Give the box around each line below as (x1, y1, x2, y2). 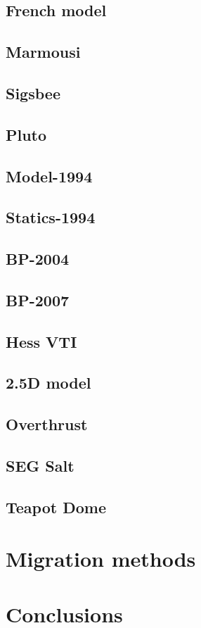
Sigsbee (6, 82, 60, 103)
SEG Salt (6, 454, 74, 476)
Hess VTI (6, 330, 77, 352)
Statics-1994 (6, 206, 96, 228)
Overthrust (6, 413, 88, 435)
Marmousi (6, 41, 81, 63)
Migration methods (6, 544, 196, 573)
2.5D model (6, 372, 91, 394)
